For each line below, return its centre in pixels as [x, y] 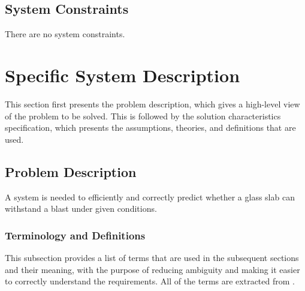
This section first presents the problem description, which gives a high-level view [152, 103]
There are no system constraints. [65, 34]
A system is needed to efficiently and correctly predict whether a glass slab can [150, 196]
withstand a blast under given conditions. [81, 208]
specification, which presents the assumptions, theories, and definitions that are [150, 127]
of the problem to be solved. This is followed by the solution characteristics [143, 115]
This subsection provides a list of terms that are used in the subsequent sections [152, 257]
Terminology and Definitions [75, 235]
